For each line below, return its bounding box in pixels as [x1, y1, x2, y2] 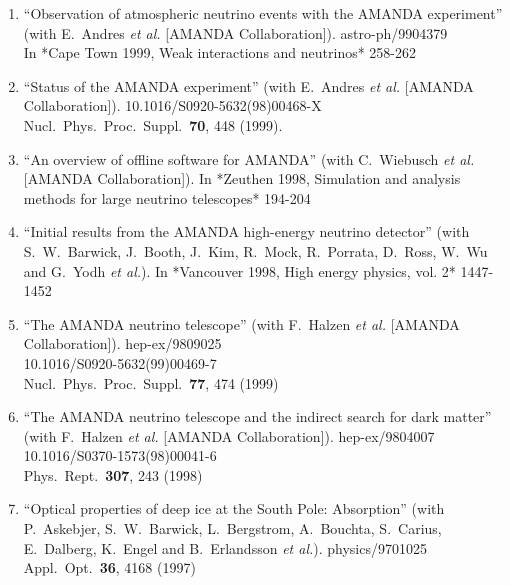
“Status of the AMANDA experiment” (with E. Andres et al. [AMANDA [23, 75, 474, 96]
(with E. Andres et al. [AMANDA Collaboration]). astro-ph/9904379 [23, 22, 448, 43]
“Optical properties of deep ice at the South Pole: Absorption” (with [23, 498, 445, 519]
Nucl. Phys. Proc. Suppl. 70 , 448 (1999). [23, 114, 283, 135]
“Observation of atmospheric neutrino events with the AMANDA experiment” [23, 3, 503, 23]
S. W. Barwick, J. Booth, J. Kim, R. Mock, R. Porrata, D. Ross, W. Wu [23, 240, 488, 261]
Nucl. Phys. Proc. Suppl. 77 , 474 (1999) [23, 372, 279, 393]
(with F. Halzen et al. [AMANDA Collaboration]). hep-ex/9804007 [23, 425, 435, 446]
